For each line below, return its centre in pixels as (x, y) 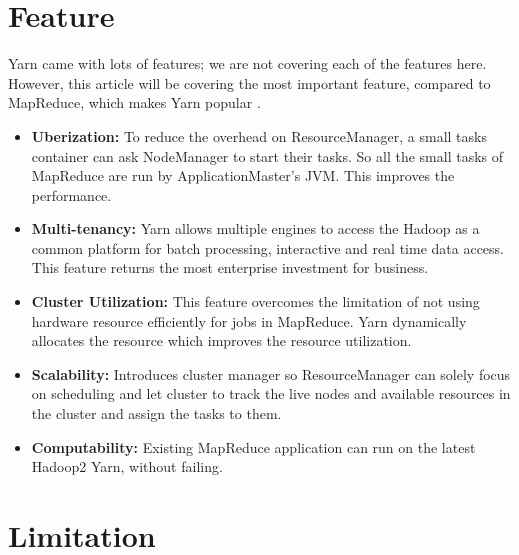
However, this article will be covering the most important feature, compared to (249, 82)
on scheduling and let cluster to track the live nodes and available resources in (271, 393)
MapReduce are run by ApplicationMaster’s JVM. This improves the (243, 175)
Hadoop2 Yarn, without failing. (127, 466)
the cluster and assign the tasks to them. (156, 413)
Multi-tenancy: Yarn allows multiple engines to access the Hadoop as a (255, 228)
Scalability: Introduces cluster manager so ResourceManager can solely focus (271, 373)
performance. (71, 194)
